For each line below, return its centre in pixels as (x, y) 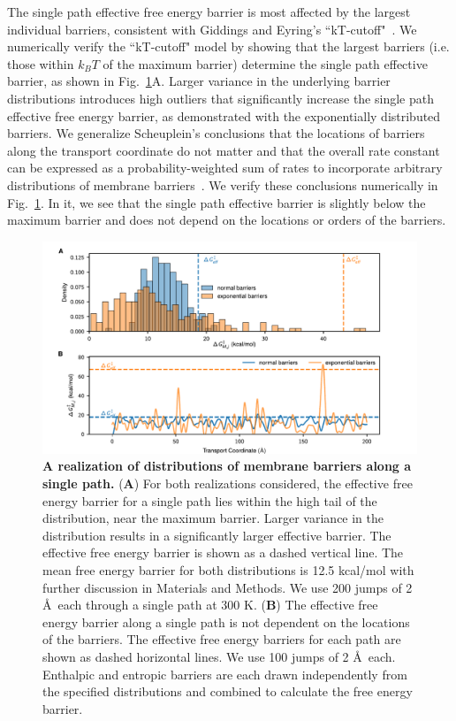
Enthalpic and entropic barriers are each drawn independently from (225, 674)
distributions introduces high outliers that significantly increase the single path (220, 98)
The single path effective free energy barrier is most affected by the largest (209, 12)
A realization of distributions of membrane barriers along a (227, 466)
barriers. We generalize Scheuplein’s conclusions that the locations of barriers (216, 133)
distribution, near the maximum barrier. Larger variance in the (213, 518)
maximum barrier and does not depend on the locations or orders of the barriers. (227, 220)
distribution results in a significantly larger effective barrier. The (217, 535)
